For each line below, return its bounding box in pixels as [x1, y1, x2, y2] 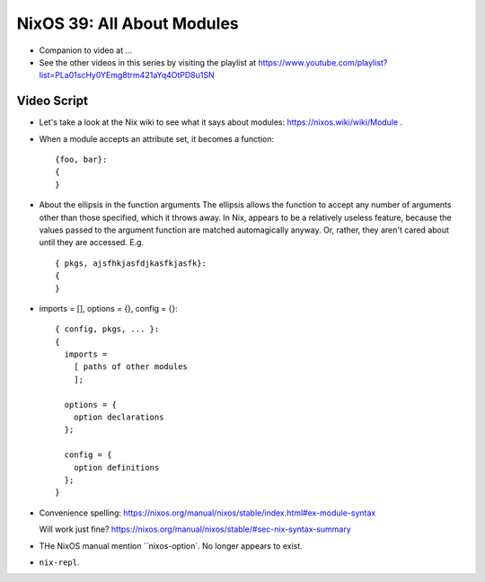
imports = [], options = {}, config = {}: [39, 303, 179, 313]
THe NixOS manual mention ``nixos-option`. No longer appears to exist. [39, 540, 303, 551]
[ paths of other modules [73, 362, 189, 372]
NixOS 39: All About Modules [16, 13, 239, 33]
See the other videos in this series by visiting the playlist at [39, 57, 257, 67]
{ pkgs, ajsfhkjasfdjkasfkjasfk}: [55, 258, 207, 269]
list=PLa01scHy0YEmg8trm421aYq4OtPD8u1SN [39, 70, 215, 81]
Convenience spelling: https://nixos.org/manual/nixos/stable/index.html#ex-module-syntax [39, 507, 376, 518]
